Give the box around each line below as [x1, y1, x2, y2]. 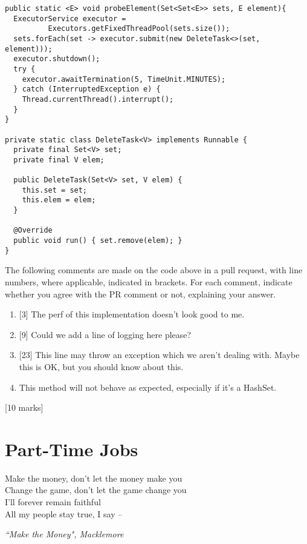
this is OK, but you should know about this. [19, 360, 184, 373]
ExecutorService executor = [13, 14, 126, 23]
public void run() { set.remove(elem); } [13, 236, 183, 245]
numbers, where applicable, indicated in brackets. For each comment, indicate [5, 276, 292, 288]
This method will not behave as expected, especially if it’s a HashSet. [19, 380, 277, 393]
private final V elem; [13, 155, 105, 164]
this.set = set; [22, 185, 88, 194]
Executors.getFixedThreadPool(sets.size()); [48, 24, 230, 33]
